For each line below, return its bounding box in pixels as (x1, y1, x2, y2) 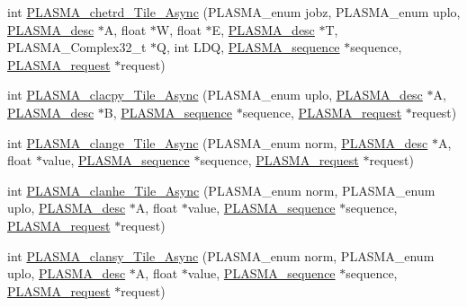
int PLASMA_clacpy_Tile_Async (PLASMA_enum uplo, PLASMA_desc (7, 85, 423, 104)
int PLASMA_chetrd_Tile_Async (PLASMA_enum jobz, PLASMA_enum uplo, (7, 3, 461, 21)
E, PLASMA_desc (211, 20, 315, 39)
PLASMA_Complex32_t (7, 38, 147, 57)
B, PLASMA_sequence (103, 102, 233, 121)
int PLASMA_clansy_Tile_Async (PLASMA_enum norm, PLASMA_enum (7, 246, 435, 265)
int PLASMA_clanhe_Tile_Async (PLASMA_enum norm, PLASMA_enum (7, 180, 436, 199)
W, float (156, 20, 202, 39)
